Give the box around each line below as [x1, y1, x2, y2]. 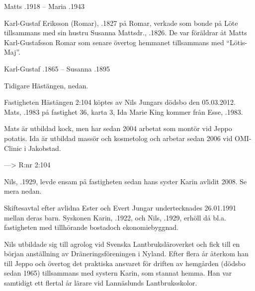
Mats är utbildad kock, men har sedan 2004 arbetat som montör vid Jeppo [4, 123, 232, 134]
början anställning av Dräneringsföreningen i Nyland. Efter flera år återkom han [4, 248, 249, 259]
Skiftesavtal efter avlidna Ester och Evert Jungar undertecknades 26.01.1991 [4, 202, 237, 213]
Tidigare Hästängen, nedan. [4, 80, 88, 90]
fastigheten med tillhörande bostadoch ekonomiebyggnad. [4, 222, 179, 232]
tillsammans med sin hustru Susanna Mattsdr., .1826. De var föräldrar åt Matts [4, 27, 247, 38]
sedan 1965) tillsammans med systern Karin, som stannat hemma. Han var [4, 268, 232, 278]
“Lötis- [226, 37, 248, 47]
